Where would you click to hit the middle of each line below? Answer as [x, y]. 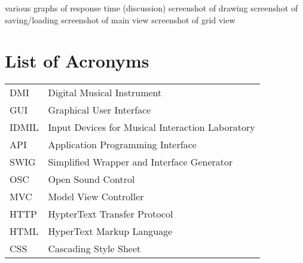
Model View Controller [96, 197]
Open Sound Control [91, 179]
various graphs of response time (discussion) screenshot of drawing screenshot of [151, 8]
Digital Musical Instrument [105, 93]
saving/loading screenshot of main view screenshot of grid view [120, 19]
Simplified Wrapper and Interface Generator [140, 162]
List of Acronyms [77, 61]
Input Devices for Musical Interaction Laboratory [151, 127]
